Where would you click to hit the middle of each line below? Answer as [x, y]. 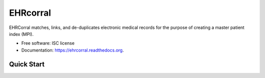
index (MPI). [21, 34]
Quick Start [27, 64]
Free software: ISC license [48, 43]
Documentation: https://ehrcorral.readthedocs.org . [73, 50]
